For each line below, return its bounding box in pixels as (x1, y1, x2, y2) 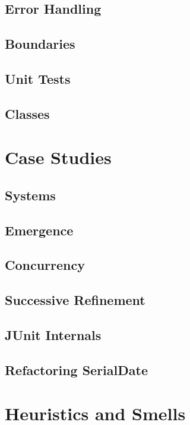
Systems (5, 185, 56, 204)
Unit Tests (5, 69, 71, 87)
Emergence (5, 221, 74, 239)
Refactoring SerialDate (5, 360, 148, 379)
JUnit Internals (5, 326, 102, 344)
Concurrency (5, 256, 85, 274)
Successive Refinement (5, 291, 145, 309)
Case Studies (5, 145, 112, 169)
